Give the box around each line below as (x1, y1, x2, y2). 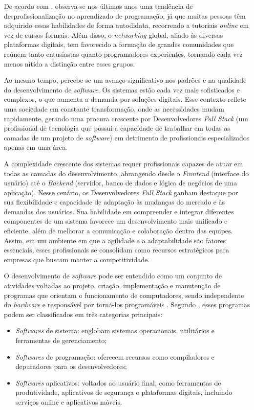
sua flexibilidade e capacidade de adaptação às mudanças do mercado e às (4, 197, 225, 207)
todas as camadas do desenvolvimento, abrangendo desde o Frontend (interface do (4, 168, 249, 178)
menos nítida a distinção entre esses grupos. (4, 58, 135, 68)
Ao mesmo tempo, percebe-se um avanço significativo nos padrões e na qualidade (4, 75, 247, 85)
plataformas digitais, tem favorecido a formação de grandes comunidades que (4, 39, 234, 49)
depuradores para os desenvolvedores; (15, 361, 127, 371)
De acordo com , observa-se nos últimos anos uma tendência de (4, 1, 193, 11)
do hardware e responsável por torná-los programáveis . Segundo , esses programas (4, 299, 250, 310)
